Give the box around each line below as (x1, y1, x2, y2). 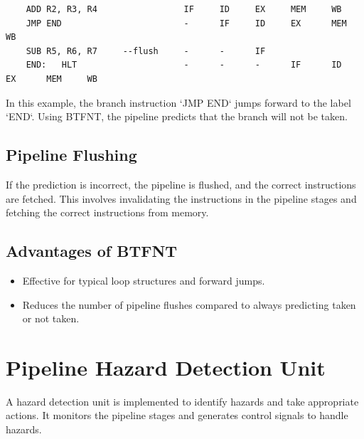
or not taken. (22, 311, 80, 326)
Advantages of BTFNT (6, 240, 178, 262)
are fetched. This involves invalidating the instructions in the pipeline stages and (6, 191, 357, 206)
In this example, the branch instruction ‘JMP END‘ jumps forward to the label (6, 95, 351, 110)
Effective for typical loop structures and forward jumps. (22, 273, 265, 287)
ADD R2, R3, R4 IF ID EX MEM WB (26, 4, 342, 14)
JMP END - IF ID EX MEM (26, 18, 347, 28)
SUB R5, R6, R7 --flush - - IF (26, 46, 266, 56)
